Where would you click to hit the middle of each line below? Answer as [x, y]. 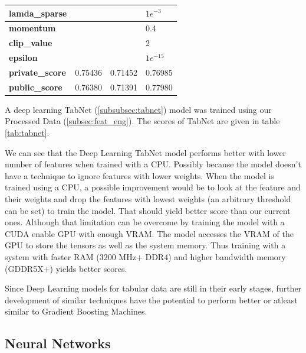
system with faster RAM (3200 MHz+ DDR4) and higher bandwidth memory [145, 256]
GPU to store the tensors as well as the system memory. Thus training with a [145, 245]
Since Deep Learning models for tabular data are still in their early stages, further [153, 288]
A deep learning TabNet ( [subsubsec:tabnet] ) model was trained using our [138, 109]
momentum [32, 28]
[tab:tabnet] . [27, 132]
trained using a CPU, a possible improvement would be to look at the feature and [153, 187]
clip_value [31, 43]
